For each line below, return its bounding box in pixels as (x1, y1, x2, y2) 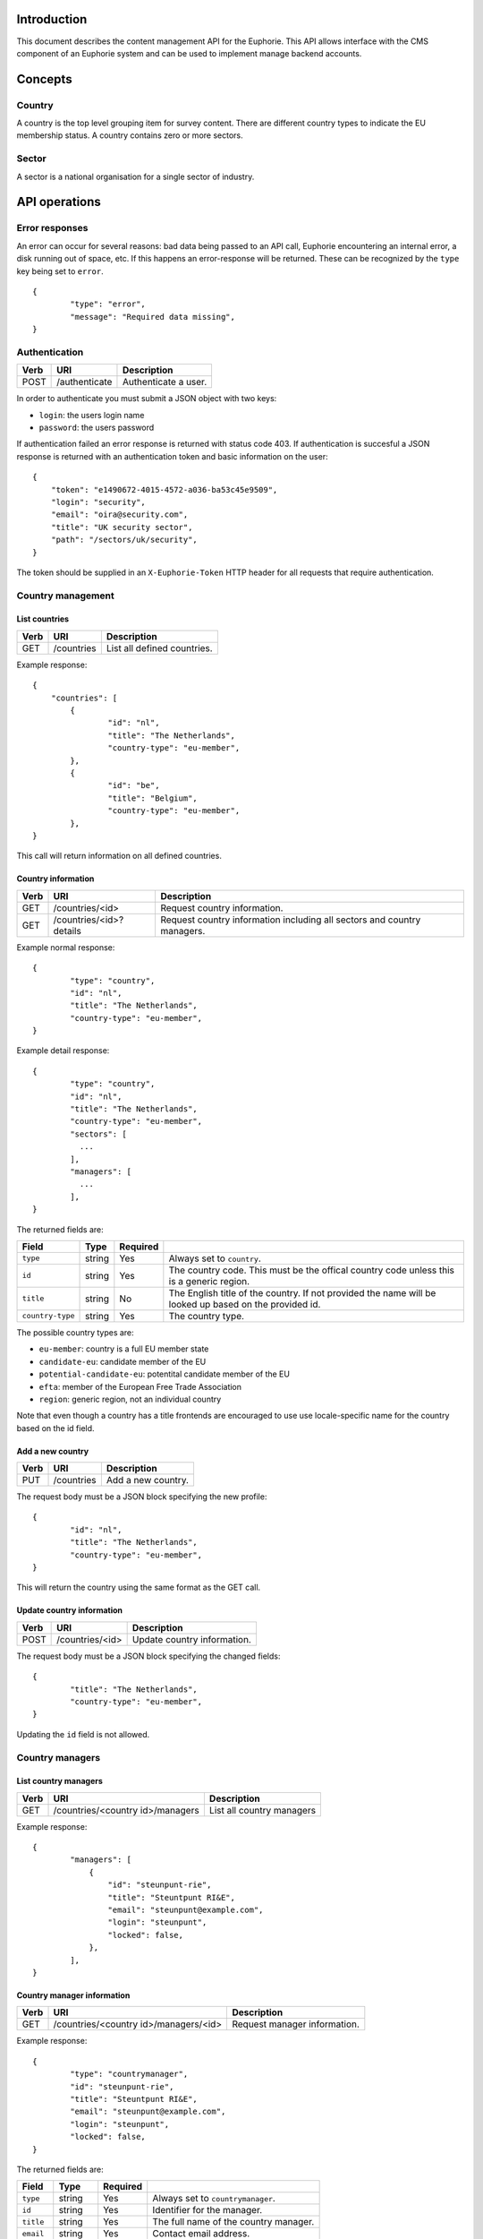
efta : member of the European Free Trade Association (38, 1381, 241, 1392)
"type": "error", (70, 299, 147, 309)
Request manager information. (232, 2018, 360, 2030)
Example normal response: (16, 941, 115, 953)
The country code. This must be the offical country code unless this (168, 1264, 455, 1276)
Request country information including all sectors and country (160, 914, 421, 926)
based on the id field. (16, 1422, 95, 1433)
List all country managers (208, 1804, 317, 1816)
